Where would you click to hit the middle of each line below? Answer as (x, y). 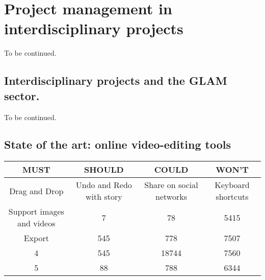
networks (171, 197)
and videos (36, 223)
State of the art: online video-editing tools (117, 144)
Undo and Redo (104, 185)
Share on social (171, 185)
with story (104, 197)
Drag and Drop (36, 191)
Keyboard (232, 185)
